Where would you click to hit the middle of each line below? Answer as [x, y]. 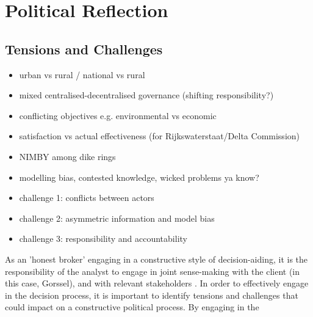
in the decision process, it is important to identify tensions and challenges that [152, 295]
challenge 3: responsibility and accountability [103, 239]
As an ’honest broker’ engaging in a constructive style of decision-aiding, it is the [156, 259]
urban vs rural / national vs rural [82, 74]
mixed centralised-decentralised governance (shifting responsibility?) [146, 95]
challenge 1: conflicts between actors [87, 198]
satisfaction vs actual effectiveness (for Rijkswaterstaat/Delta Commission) [160, 136]
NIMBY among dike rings [67, 156]
